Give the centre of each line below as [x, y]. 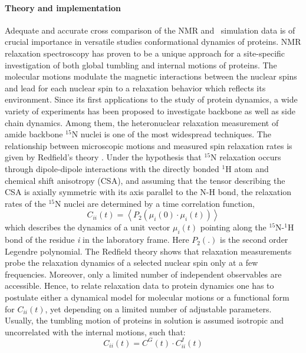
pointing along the [233, 227]
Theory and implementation [63, 7]
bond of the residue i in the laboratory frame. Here [97, 240]
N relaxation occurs [246, 157]
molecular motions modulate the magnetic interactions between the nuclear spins [151, 76]
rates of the [25, 203]
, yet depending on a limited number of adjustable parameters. [158, 309]
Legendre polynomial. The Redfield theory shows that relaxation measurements [148, 251]
